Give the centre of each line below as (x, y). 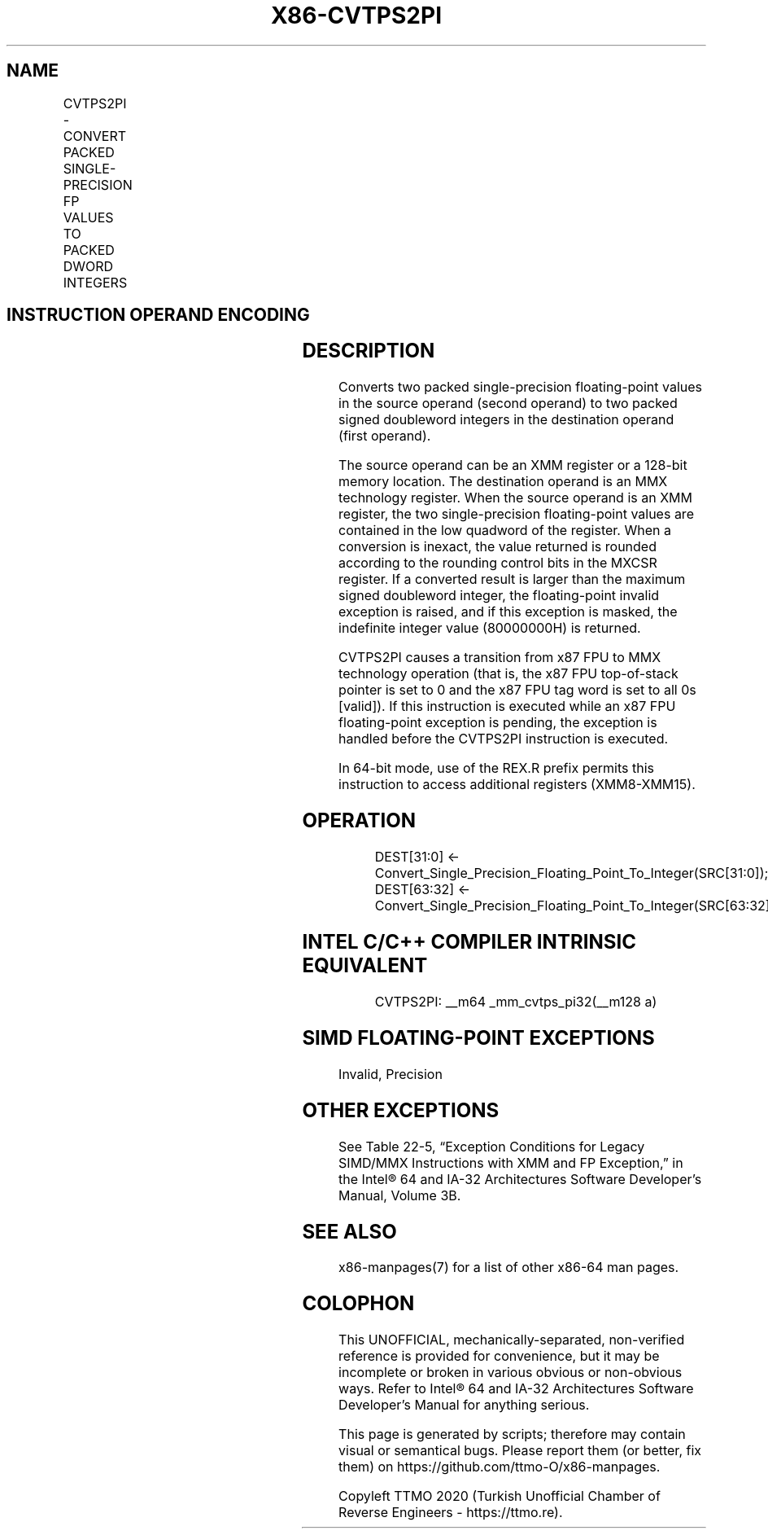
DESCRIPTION (369, 351)
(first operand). (385, 436)
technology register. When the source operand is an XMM (515, 498)
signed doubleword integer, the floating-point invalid (499, 596)
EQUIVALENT (365, 966)
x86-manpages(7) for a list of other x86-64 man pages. (509, 1267)
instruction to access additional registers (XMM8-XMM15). (517, 785)
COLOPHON (358, 1304)
